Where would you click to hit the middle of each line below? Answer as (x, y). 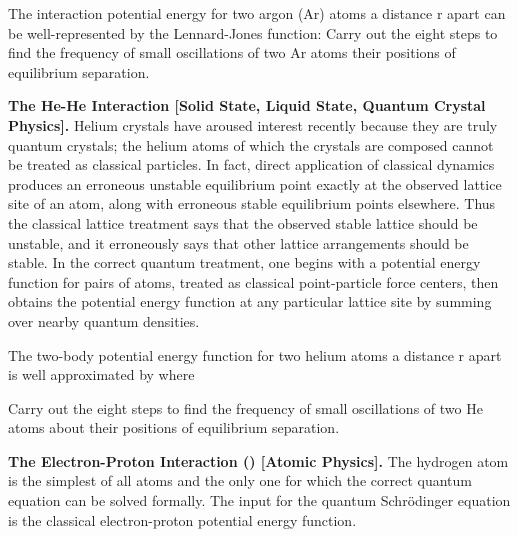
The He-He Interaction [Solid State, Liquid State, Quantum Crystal (247, 105)
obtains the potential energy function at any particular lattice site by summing (250, 301)
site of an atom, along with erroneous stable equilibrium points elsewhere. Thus (252, 203)
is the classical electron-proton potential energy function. (182, 519)
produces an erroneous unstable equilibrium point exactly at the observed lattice (255, 183)
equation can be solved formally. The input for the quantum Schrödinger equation (259, 500)
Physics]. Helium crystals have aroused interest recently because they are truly (253, 124)
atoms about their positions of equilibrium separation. (174, 427)
